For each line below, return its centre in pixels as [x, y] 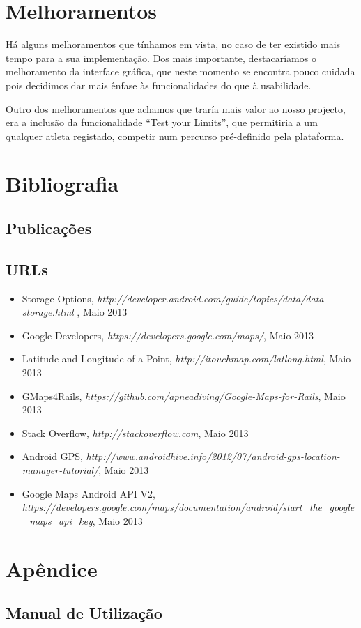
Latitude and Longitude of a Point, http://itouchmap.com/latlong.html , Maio [186, 359]
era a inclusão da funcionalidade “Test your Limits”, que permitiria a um [162, 122]
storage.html [48, 312]
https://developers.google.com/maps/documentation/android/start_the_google [188, 507]
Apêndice [52, 568]
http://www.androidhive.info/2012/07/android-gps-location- [213, 456]
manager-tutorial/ [60, 469]
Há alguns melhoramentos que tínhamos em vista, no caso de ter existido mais [173, 44]
